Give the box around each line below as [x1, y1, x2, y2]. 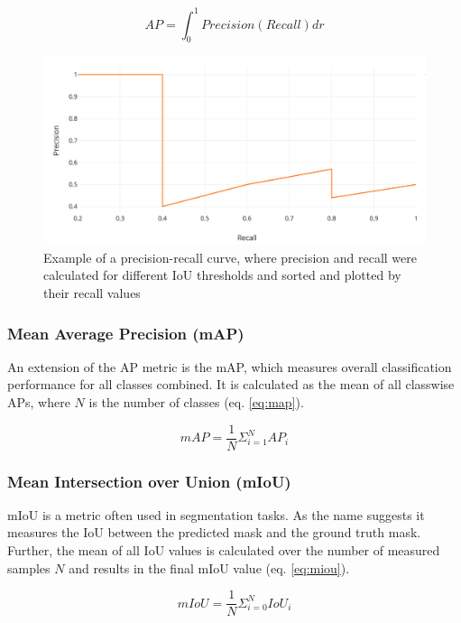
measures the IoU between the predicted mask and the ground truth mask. [7, 523, 421, 542]
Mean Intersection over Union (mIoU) [7, 470, 291, 492]
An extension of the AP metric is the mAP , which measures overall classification [7, 357, 452, 376]
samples [7, 558, 51, 577]
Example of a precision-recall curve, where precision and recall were [43, 247, 417, 266]
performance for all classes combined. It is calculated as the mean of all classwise [7, 375, 455, 394]
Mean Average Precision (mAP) [7, 321, 244, 344]
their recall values [43, 284, 141, 302]
